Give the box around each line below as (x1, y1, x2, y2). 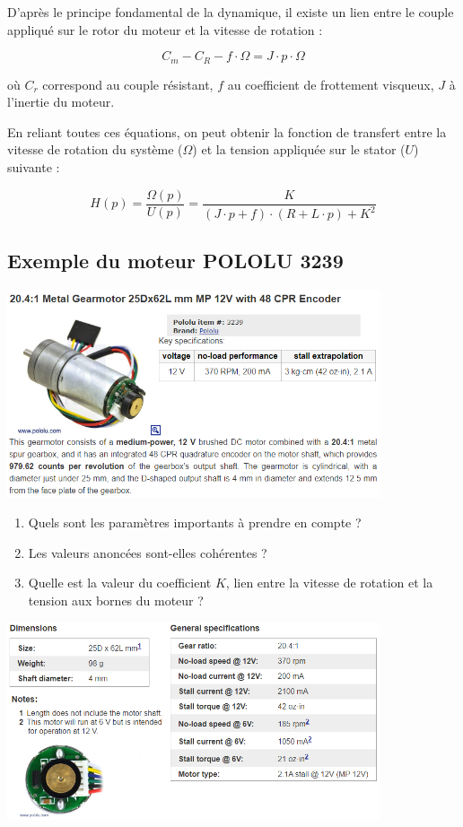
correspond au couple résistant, (42, 74, 214, 93)
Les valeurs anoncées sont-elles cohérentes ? (28, 543, 267, 561)
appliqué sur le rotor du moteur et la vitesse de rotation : (7, 20, 323, 39)
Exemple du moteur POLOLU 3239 (7, 247, 344, 274)
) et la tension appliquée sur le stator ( (192, 140, 406, 159)
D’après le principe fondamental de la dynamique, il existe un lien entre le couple (7, 3, 454, 21)
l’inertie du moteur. (7, 92, 115, 111)
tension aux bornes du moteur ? (28, 590, 204, 609)
